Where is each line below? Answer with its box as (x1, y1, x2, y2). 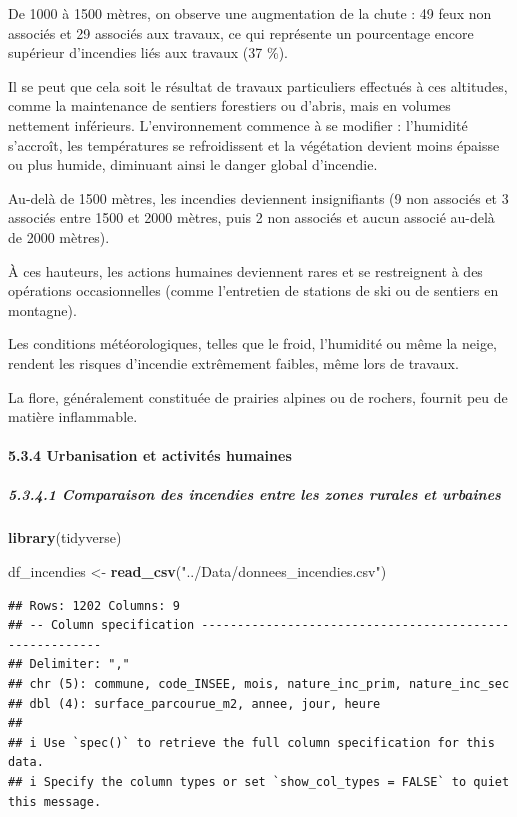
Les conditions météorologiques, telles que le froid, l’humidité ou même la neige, (8, 333, 497, 354)
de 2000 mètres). (8, 226, 110, 247)
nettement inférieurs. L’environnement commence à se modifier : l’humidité (8, 114, 468, 135)
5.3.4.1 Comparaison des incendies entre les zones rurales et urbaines (8, 484, 501, 505)
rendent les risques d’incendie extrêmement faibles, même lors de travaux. (8, 352, 459, 373)
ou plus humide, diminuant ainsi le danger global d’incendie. (8, 154, 378, 175)
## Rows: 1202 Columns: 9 (8, 598, 180, 613)
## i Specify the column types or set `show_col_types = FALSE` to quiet (8, 774, 510, 789)
